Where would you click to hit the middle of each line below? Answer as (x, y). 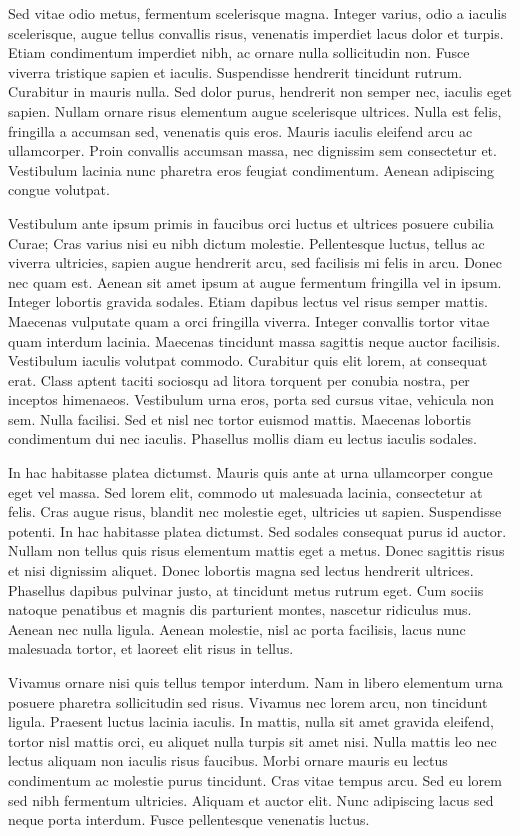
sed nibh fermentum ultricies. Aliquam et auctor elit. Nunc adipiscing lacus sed (251, 799)
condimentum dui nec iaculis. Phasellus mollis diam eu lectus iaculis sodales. (243, 438)
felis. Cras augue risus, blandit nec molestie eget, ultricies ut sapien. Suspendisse (255, 511)
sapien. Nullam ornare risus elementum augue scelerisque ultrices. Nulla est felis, (255, 110)
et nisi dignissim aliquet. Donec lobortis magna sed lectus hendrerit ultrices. (241, 570)
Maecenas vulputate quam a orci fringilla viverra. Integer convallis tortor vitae (249, 320)
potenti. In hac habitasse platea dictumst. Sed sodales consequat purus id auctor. (257, 530)
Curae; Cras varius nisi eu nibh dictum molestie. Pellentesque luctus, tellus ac (246, 242)
